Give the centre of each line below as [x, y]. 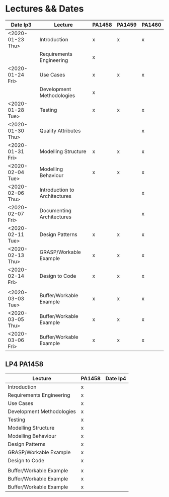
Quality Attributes [60, 130]
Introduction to [57, 190]
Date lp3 [21, 25]
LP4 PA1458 [24, 364]
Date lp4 [116, 378]
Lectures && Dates [45, 9]
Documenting [56, 210]
